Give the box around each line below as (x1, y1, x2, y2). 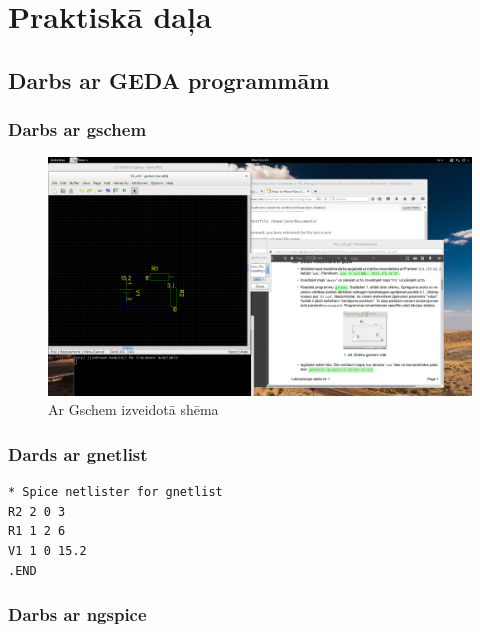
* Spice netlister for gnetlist (8, 485, 223, 500)
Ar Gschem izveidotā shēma (48, 399, 219, 420)
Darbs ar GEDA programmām (8, 64, 330, 95)
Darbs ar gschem (8, 117, 147, 142)
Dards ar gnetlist (8, 441, 148, 466)
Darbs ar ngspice (8, 602, 147, 627)
